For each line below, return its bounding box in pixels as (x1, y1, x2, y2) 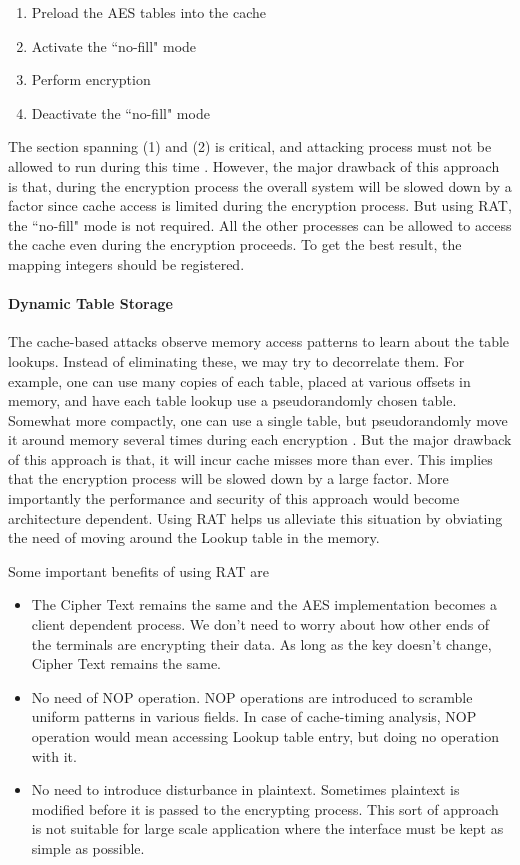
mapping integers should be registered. (8, 253, 245, 274)
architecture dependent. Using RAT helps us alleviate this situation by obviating (8, 507, 503, 528)
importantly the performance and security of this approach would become (8, 488, 460, 509)
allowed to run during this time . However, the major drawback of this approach (8, 155, 500, 176)
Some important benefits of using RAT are (8, 560, 269, 581)
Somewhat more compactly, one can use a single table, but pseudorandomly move (8, 409, 508, 430)
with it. (31, 745, 77, 766)
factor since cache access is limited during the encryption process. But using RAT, (8, 195, 512, 216)
